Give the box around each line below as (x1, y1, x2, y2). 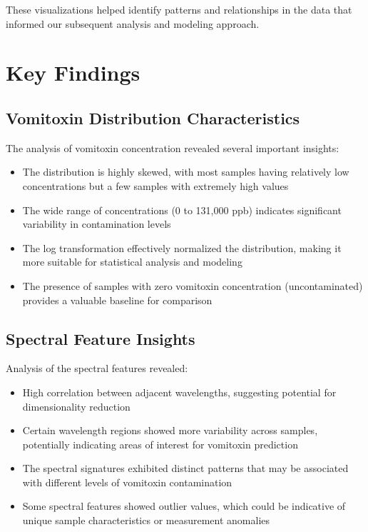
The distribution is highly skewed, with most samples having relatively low (22, 164, 349, 179)
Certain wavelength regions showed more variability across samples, (22, 423, 318, 438)
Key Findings (6, 58, 140, 87)
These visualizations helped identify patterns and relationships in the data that (6, 2, 352, 16)
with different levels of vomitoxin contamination (22, 474, 232, 489)
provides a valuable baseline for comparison (22, 292, 213, 307)
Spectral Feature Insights (6, 327, 195, 349)
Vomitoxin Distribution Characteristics (6, 106, 300, 129)
